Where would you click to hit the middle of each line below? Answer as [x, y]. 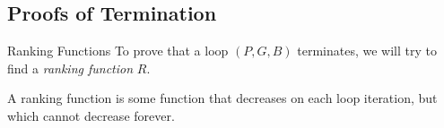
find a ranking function [70, 68]
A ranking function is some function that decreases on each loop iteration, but [222, 98]
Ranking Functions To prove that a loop [118, 51]
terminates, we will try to [367, 51]
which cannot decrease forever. [91, 115]
